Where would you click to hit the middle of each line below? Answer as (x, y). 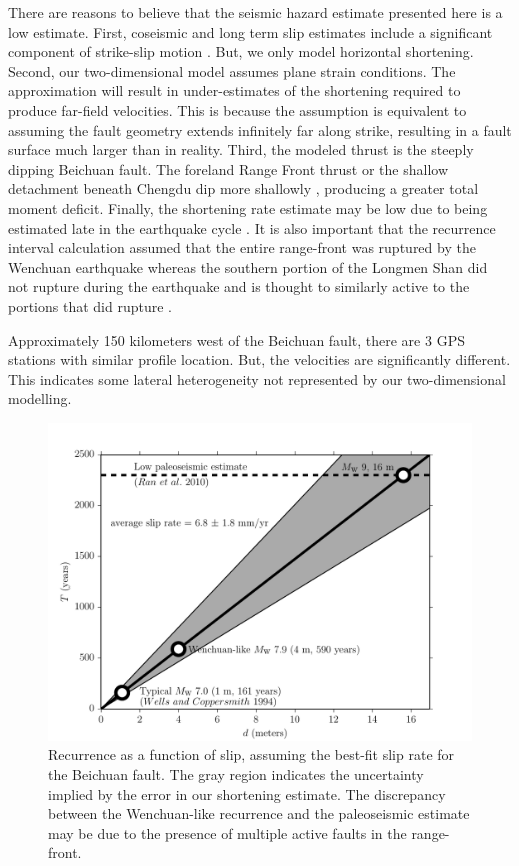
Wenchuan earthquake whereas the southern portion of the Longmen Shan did (248, 266)
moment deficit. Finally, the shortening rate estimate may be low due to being (248, 207)
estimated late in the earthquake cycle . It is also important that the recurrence (252, 227)
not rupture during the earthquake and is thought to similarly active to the (239, 286)
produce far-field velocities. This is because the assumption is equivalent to (237, 109)
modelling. (40, 398)
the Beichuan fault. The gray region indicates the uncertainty (236, 774)
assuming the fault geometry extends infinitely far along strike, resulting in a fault (260, 129)
